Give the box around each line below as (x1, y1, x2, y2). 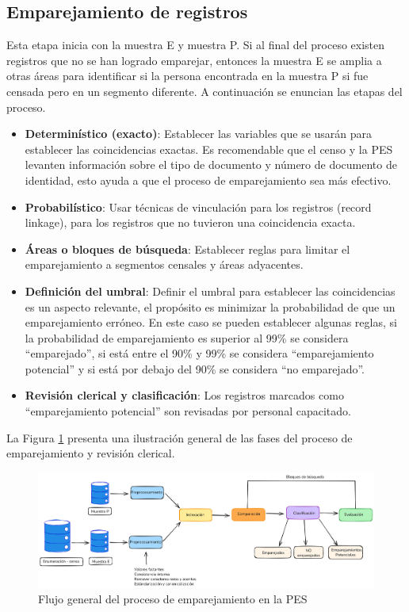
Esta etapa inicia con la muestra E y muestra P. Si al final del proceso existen (6, 36, 385, 53)
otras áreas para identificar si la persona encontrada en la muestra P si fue (6, 67, 369, 84)
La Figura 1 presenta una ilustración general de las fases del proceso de (6, 429, 353, 446)
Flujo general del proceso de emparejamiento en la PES (38, 591, 308, 607)
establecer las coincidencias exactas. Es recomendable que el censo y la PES (25, 140, 393, 157)
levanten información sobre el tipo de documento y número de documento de (25, 156, 397, 173)
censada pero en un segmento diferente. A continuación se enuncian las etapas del (6, 82, 403, 99)
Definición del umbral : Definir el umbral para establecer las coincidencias (25, 282, 396, 299)
